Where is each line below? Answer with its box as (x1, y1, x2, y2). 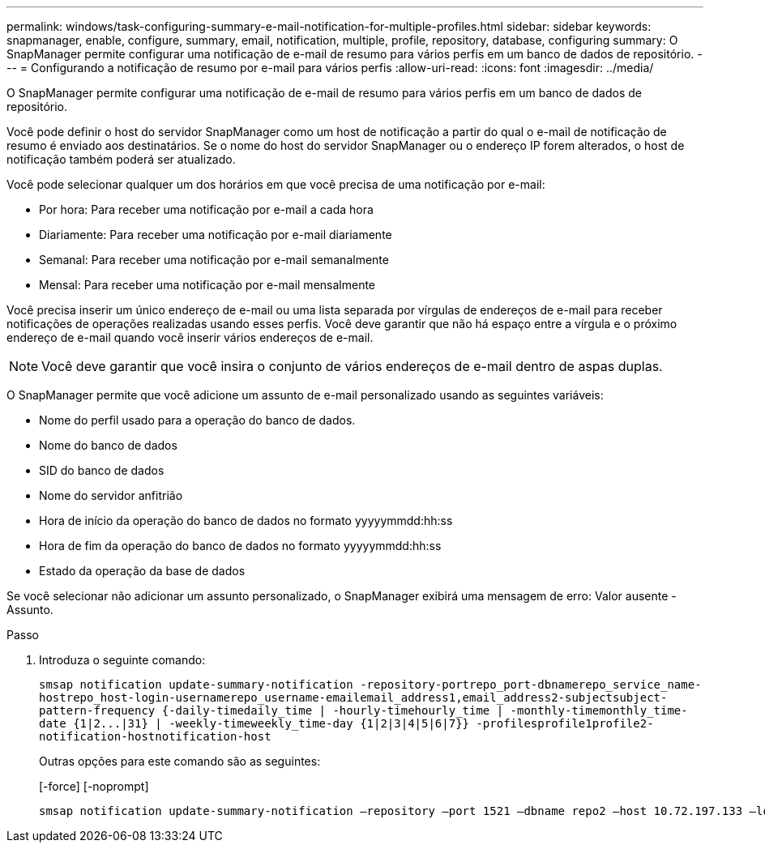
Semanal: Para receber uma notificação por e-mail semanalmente (39, 253, 389, 267)
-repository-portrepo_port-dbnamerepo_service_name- (360, 678, 702, 691)
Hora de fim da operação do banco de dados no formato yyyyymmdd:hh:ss (39, 539, 442, 552)
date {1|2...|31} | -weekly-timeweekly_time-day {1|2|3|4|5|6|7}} (39, 717, 470, 730)
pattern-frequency (39, 704, 156, 717)
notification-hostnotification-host (39, 730, 271, 743)
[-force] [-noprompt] (39, 779, 149, 793)
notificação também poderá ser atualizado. (6, 152, 236, 166)
